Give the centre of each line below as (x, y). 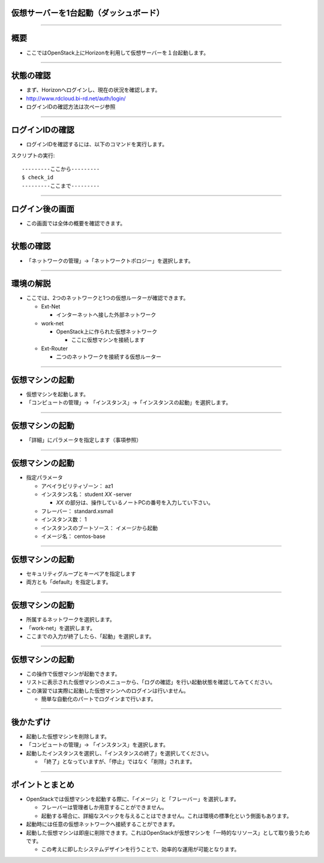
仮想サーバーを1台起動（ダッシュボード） (88, 13)
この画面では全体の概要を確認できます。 (76, 223)
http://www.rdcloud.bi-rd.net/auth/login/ (76, 98)
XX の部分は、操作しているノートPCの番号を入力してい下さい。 (135, 503)
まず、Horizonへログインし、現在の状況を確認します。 (93, 90)
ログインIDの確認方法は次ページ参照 (71, 107)
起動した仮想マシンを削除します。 (68, 736)
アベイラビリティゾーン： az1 (77, 486)
